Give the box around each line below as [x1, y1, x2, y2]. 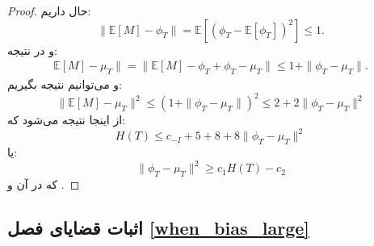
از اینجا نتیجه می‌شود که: [7, 111, 125, 128]
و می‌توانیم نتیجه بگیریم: [7, 76, 122, 93]
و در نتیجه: [7, 41, 57, 58]
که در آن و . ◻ [7, 175, 80, 192]
